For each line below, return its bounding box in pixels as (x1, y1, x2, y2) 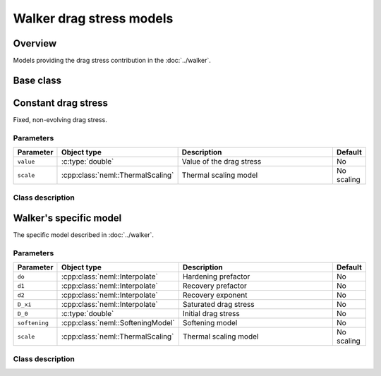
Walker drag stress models (13, 11, 174, 26)
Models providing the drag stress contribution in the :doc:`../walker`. (13, 56, 212, 65)
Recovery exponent (182, 290, 248, 300)
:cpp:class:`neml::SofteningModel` (61, 318, 176, 328)
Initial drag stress (182, 309, 240, 319)
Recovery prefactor (182, 281, 247, 291)
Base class (13, 74, 62, 86)
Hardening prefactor (182, 272, 250, 281)
